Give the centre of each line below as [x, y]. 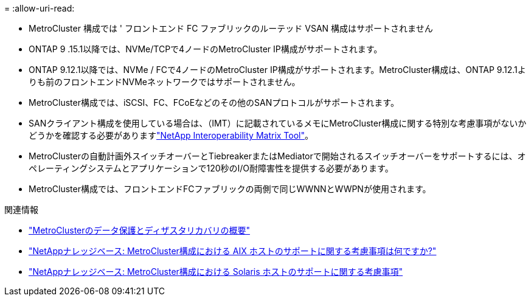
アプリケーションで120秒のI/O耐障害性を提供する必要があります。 [262, 168]
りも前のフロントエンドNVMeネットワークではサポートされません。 [165, 82]
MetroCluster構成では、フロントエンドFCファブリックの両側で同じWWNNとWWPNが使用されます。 [230, 189]
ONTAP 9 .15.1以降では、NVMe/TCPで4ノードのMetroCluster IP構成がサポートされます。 [206, 49]
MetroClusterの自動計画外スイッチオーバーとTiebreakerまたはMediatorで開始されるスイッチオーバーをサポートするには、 [273, 156]
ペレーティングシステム [75, 168]
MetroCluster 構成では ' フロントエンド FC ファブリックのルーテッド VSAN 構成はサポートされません [231, 28]
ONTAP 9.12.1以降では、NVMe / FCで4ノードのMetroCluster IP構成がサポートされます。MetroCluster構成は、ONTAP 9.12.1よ [277, 70]
